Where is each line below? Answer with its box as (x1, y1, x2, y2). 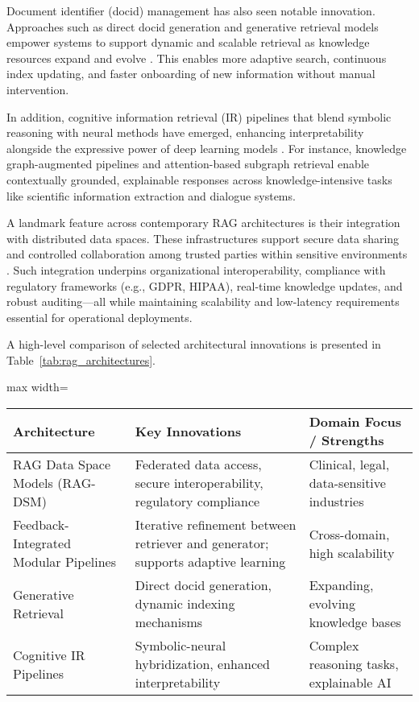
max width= (6, 378, 68, 395)
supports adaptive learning (135, 552, 286, 572)
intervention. (6, 81, 69, 97)
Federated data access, (135, 455, 262, 474)
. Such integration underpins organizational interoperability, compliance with (6, 261, 386, 278)
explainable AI (309, 673, 392, 692)
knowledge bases (309, 613, 401, 632)
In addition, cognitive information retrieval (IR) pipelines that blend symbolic (6, 108, 392, 125)
